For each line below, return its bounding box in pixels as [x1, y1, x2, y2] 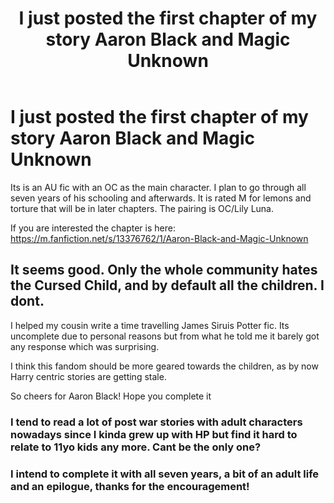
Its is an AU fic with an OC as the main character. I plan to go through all [10, 181, 307, 193]
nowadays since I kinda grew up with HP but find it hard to [10, 427, 298, 441]
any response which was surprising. [10, 340, 160, 352]
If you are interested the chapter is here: [10, 222, 176, 234]
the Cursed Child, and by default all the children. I [10, 277, 325, 294]
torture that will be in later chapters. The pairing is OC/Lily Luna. [10, 202, 275, 214]
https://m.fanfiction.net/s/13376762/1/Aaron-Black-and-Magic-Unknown [10, 232, 309, 244]
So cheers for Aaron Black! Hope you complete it [10, 390, 212, 402]
